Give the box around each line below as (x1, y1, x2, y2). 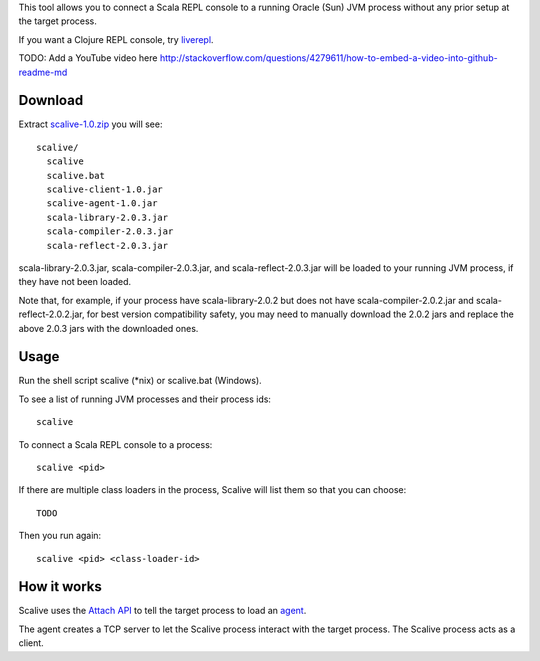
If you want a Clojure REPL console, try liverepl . (18, 33, 214, 45)
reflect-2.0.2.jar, (18, 308, 85, 320)
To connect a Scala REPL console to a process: (18, 438, 213, 450)
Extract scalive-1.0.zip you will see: (18, 118, 163, 130)
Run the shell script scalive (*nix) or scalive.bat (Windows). (18, 375, 262, 387)
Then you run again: (18, 530, 102, 542)
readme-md (18, 66, 68, 78)
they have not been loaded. (18, 276, 132, 288)
